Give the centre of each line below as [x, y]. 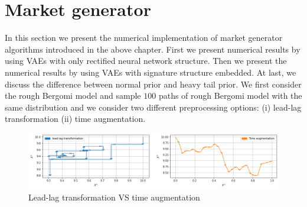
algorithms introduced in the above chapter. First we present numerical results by [153, 49]
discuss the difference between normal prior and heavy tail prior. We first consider [153, 84]
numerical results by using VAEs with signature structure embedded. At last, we [151, 72]
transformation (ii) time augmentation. [75, 119]
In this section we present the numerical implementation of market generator [144, 38]
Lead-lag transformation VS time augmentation [114, 197]
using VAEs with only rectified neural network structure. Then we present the [146, 61]
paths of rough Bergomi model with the [230, 96]
